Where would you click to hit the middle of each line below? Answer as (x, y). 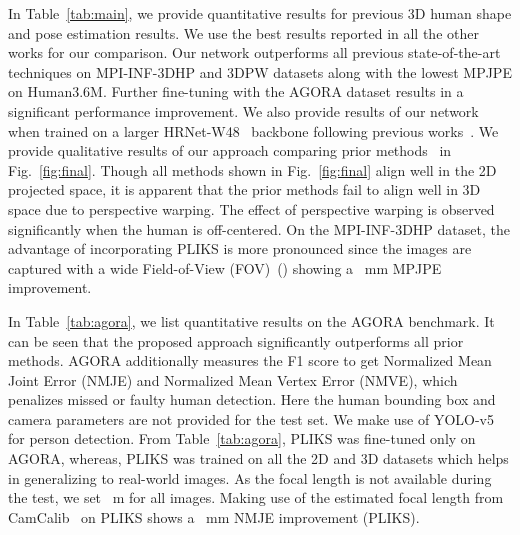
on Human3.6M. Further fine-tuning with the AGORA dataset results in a (236, 91)
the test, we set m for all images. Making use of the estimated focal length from (256, 497)
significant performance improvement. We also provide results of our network (243, 110)
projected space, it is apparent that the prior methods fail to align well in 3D (244, 189)
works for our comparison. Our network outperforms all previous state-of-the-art (254, 52)
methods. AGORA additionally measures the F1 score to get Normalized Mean (250, 360)
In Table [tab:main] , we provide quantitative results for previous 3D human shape (260, 13)
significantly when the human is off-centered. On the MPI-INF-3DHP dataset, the (259, 228)
